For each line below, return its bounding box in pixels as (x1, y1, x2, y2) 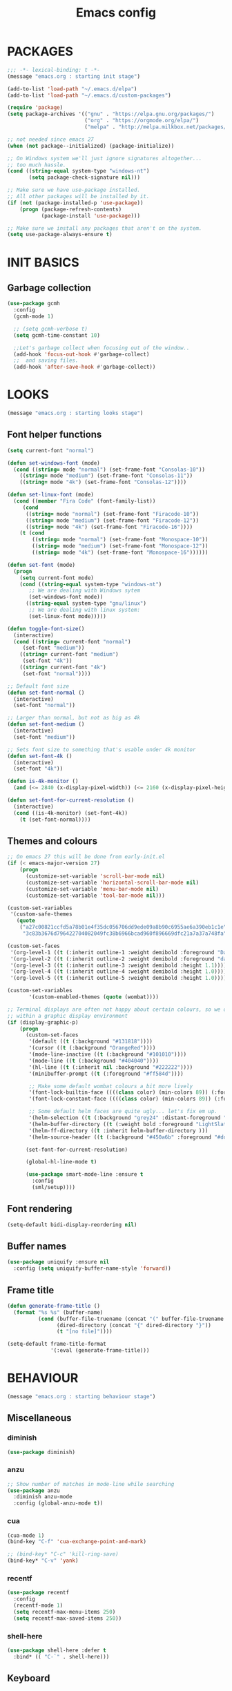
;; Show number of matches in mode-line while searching (7, 1480, 175, 1487)
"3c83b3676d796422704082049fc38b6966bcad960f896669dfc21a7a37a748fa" (22, 930, 227, 937)
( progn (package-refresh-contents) (19, 206, 122, 213)
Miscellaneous (7, 1412, 72, 1424)
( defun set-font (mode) (7, 561, 76, 568)
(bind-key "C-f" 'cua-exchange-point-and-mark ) (7, 1538, 147, 1545)
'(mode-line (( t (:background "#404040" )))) (28, 1057, 159, 1064)
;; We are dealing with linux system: (28, 606, 140, 614)
